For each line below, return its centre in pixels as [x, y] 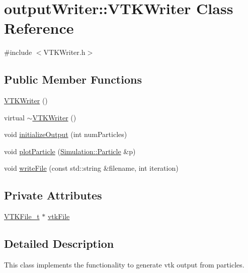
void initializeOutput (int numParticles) [66, 134]
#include [18, 52]
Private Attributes [53, 195]
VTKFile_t [22, 216]
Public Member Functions [73, 79]
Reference [39, 28]
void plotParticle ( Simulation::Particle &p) [70, 151]
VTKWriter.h [64, 52]
